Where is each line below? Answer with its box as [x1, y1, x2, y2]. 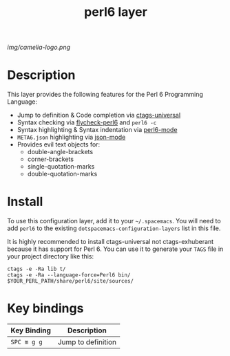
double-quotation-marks [27, 170, 98, 178]
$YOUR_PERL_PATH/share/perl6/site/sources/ [7, 278, 134, 285]
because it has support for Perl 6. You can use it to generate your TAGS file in [7, 245, 224, 253]
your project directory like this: [7, 252, 94, 261]
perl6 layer [83, 4, 148, 20]
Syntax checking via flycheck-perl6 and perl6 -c [17, 118, 157, 127]
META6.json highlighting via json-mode [17, 133, 126, 142]
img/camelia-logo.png [7, 43, 71, 52]
